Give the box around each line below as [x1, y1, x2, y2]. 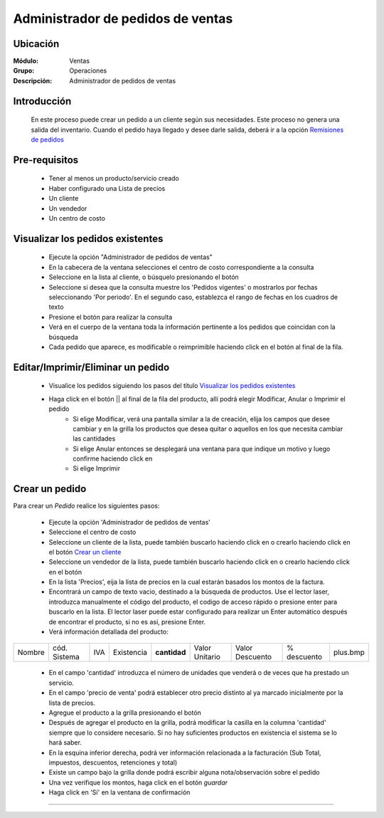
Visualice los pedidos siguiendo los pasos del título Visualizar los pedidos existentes [48, 382, 296, 390]
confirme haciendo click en [73, 454, 153, 463]
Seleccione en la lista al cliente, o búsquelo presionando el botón [48, 273, 240, 281]
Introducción [13, 95, 72, 107]
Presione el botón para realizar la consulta [48, 313, 173, 321]
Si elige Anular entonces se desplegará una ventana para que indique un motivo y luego [73, 444, 331, 453]
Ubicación [13, 38, 60, 50]
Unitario [193, 652, 220, 662]
